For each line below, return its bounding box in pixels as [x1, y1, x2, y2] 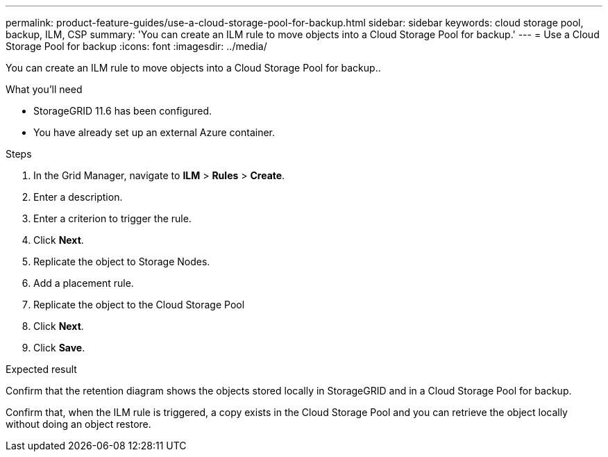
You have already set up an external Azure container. [33, 126, 276, 138]
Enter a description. [33, 191, 123, 203]
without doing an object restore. [6, 418, 151, 430]
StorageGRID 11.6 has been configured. [33, 105, 212, 117]
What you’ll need [6, 83, 83, 95]
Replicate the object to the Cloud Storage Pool [33, 299, 245, 310]
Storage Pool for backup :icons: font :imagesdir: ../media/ [6, 40, 267, 52]
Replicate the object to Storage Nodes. [33, 256, 210, 267]
